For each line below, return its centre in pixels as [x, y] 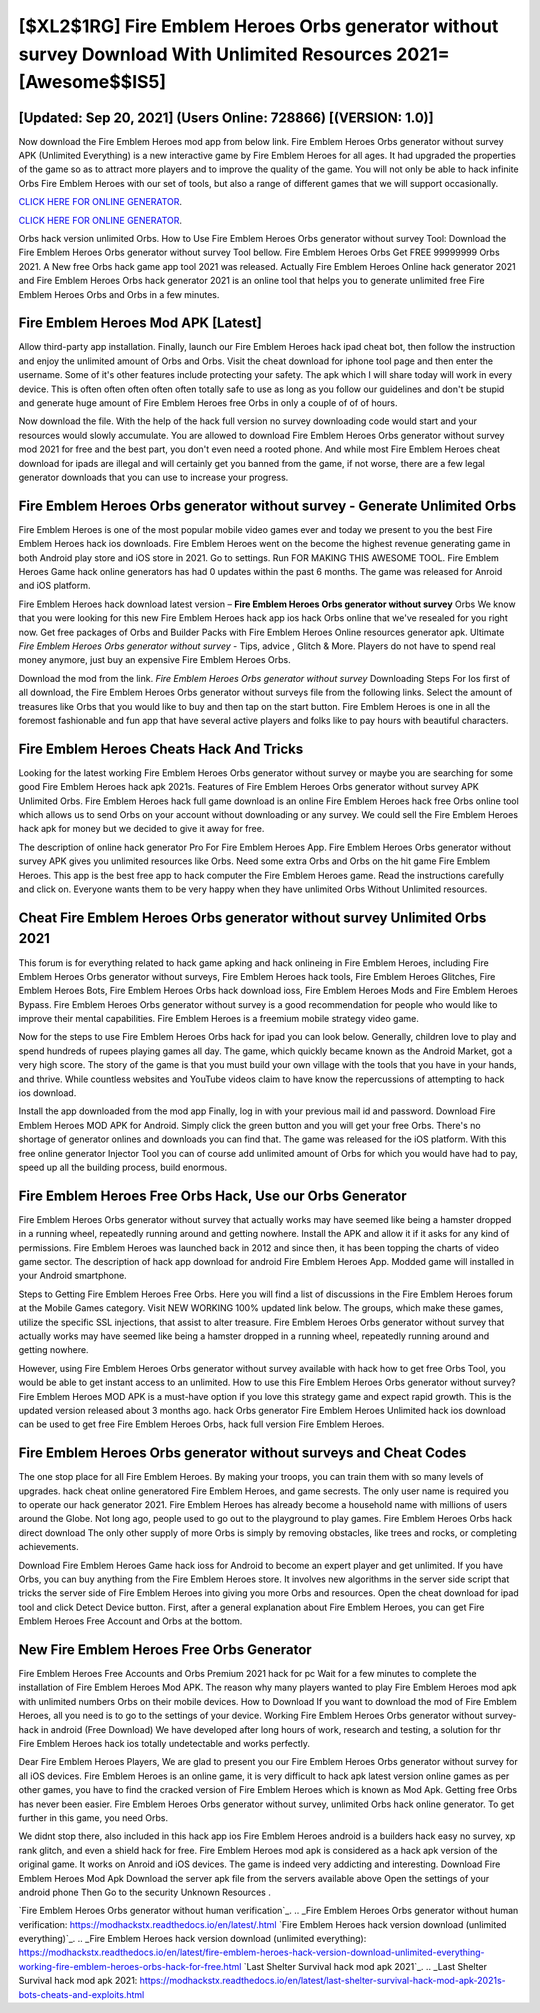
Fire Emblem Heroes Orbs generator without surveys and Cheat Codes [242, 1453]
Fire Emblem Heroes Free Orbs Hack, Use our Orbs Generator [212, 1195]
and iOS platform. [54, 586]
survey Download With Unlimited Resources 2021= [234, 54]
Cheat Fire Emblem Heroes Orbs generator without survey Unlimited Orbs [252, 917]
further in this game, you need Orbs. [93, 1817]
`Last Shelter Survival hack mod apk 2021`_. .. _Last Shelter [365, 1966]
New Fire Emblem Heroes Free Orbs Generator [165, 1649]
